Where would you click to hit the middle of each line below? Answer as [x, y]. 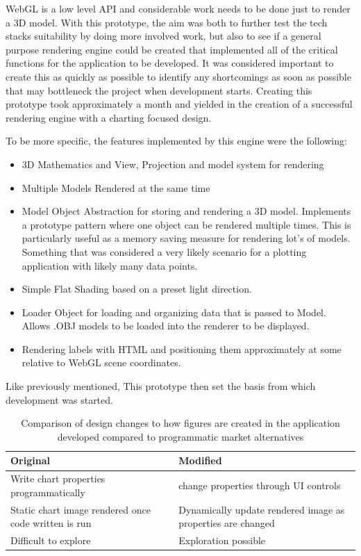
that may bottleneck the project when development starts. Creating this [159, 90]
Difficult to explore [51, 540]
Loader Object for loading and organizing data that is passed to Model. [174, 312]
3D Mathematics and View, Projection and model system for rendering [173, 164]
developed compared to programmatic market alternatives [180, 436]
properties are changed [227, 523]
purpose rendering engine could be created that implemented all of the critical [172, 49]
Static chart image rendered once [81, 509]
